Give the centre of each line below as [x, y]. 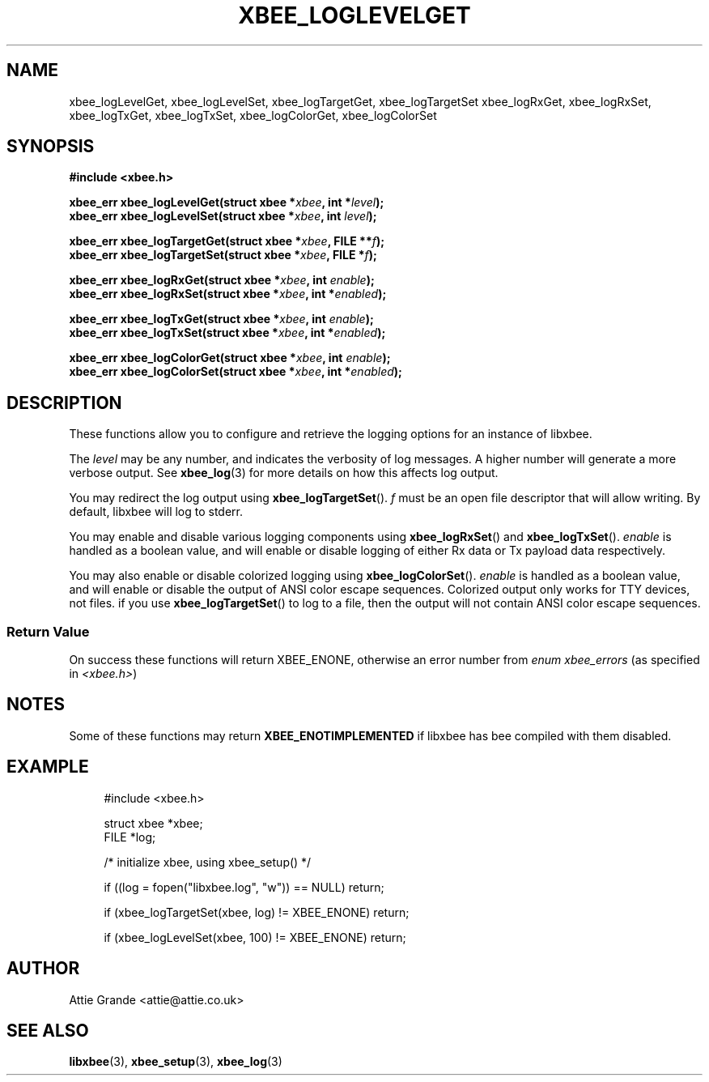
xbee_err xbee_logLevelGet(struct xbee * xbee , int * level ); [227, 202]
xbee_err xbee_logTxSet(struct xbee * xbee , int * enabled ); [227, 333]
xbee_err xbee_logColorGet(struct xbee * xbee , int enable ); [230, 358]
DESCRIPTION [64, 403]
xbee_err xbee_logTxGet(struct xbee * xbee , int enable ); [221, 319]
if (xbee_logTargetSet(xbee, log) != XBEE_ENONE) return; [257, 912]
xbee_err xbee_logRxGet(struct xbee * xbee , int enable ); [222, 280]
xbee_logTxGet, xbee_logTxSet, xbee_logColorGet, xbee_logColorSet [253, 115]
